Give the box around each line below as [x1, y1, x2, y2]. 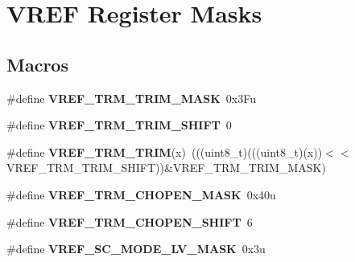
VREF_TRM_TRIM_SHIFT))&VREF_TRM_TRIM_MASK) [6, 159, 326, 176]
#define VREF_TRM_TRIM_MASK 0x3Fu [6, 89, 256, 106]
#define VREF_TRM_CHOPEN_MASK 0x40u [6, 186, 276, 203]
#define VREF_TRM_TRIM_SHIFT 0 [6, 117, 232, 133]
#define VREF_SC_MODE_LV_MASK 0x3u [6, 240, 266, 257]
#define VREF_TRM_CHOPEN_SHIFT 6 [6, 213, 253, 230]
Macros [6, 51, 68, 76]
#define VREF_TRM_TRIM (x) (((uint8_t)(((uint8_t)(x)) [6, 143, 323, 160]
